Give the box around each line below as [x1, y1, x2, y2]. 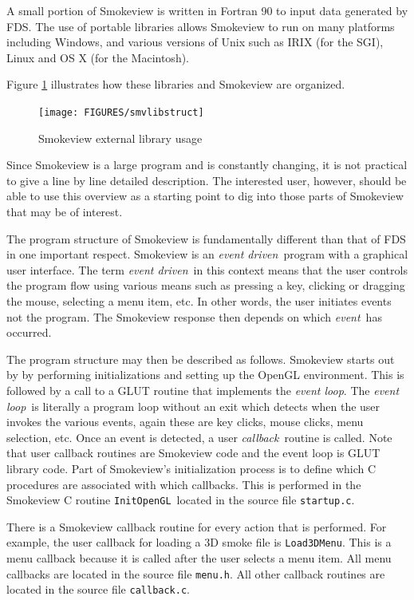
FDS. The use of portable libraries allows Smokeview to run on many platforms [6, 18, 395, 34]
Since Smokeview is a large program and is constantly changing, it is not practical [6, 156, 408, 173]
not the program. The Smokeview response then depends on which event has [6, 308, 382, 325]
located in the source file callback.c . [6, 581, 190, 598]
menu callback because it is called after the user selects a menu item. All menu [6, 550, 392, 566]
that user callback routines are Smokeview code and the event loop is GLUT [6, 444, 380, 461]
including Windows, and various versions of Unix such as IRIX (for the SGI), [6, 34, 384, 50]
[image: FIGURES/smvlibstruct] [38, 106, 204, 118]
